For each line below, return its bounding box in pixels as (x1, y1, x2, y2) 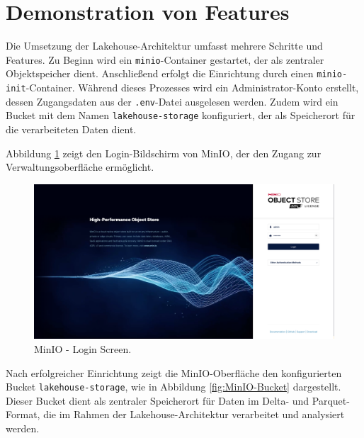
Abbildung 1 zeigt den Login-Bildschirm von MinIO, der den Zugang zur (6, 145, 322, 160)
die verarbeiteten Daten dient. (6, 122, 137, 136)
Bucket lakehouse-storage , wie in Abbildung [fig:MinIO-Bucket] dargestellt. (6, 379, 341, 394)
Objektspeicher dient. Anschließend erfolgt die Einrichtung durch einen (6, 66, 314, 81)
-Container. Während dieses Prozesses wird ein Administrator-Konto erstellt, (25, 80, 359, 95)
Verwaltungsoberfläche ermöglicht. (6, 159, 154, 174)
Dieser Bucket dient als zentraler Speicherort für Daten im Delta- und (6, 393, 309, 408)
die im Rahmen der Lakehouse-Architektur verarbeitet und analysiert (43, 407, 345, 422)
